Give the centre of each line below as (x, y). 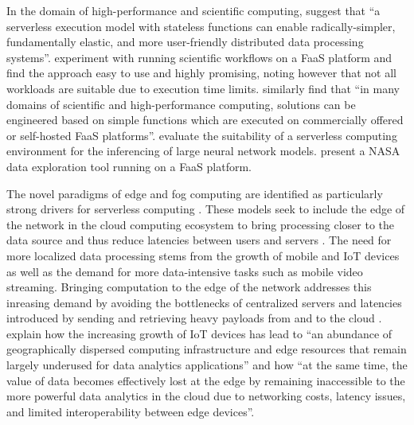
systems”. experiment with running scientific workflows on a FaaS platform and (199, 57)
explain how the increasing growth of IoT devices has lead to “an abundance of (199, 333)
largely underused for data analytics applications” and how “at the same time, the (207, 365)
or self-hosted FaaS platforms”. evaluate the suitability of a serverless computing (202, 135)
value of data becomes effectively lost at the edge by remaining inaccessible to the (206, 380)
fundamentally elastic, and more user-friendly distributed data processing (185, 42)
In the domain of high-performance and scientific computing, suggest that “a (193, 10)
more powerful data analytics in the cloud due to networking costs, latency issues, (206, 396)
